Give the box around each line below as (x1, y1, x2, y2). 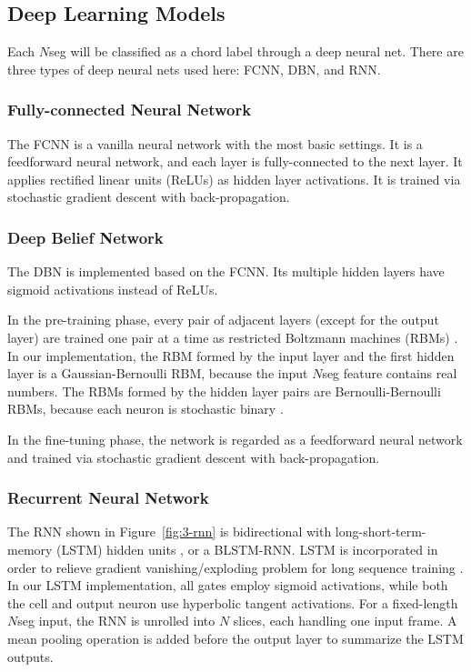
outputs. (7, 647, 54, 666)
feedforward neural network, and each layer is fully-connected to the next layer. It (7, 152, 463, 171)
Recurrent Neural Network (7, 486, 209, 509)
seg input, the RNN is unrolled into (17, 611, 215, 630)
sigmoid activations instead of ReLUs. (7, 279, 218, 298)
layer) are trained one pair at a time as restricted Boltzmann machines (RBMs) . (7, 327, 458, 346)
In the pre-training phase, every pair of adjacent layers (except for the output (7, 310, 439, 329)
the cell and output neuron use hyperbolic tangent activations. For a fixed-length (7, 593, 458, 612)
